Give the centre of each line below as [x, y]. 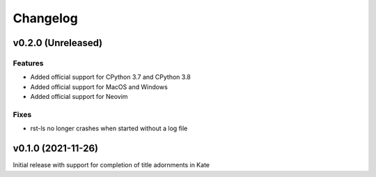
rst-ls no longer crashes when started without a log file [109, 128]
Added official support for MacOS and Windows [99, 86]
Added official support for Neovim [79, 97]
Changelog [45, 18]
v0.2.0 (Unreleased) [58, 43]
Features [28, 63]
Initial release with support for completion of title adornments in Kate [111, 165]
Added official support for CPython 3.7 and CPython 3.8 [111, 77]
